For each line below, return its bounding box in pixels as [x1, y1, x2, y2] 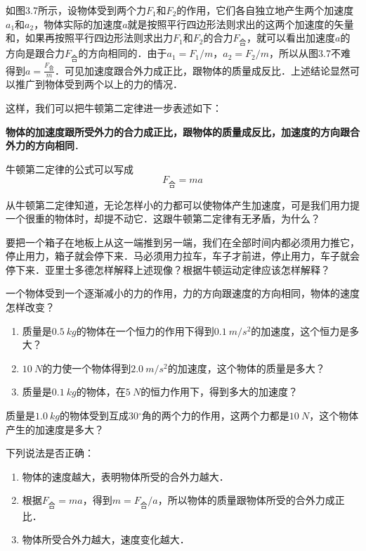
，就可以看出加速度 [247, 30, 335, 45]
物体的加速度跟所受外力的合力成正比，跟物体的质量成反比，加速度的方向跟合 [6, 124, 360, 139]
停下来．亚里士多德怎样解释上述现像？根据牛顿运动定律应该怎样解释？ [6, 262, 330, 277]
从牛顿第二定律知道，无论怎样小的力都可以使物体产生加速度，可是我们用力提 [6, 197, 360, 212]
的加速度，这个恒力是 [251, 323, 350, 338]
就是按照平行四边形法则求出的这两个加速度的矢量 [127, 16, 354, 31]
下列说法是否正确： [6, 445, 94, 460]
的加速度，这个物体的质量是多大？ [167, 360, 325, 375]
